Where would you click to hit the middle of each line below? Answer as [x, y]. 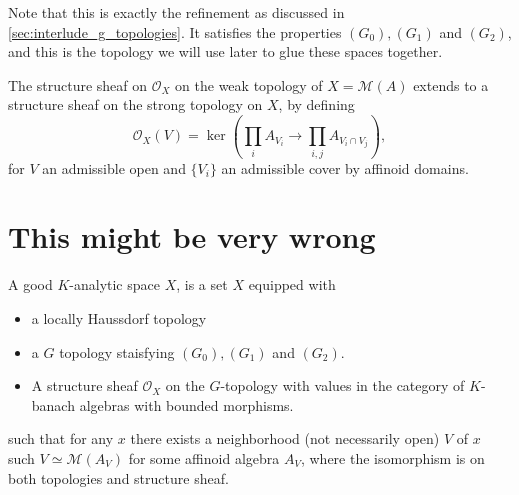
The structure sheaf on [78, 84]
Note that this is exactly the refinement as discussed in [176, 12]
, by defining [316, 104]
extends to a [451, 84]
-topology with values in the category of [342, 385]
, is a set [202, 284]
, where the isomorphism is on [392, 457]
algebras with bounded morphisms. [186, 404]
